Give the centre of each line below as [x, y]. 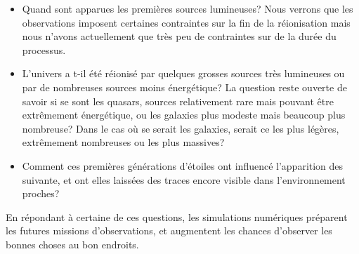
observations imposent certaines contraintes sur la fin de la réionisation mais [186, 22]
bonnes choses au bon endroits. [72, 244]
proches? [41, 193]
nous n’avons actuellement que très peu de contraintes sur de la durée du [179, 36]
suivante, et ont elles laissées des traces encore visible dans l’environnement [184, 179]
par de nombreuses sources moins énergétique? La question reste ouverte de [184, 87]
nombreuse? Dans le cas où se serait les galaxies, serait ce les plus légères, [181, 128]
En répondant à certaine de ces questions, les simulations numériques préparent [177, 216]
